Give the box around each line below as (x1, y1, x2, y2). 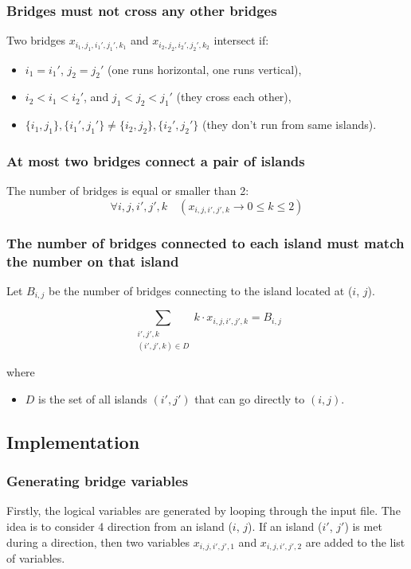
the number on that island (6, 251, 179, 271)
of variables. (6, 550, 65, 567)
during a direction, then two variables (6, 533, 190, 550)
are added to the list (305, 533, 405, 550)
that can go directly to (194, 390, 305, 407)
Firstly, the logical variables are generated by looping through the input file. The (6, 502, 401, 519)
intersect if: (213, 32, 269, 49)
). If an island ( (248, 517, 323, 534)
